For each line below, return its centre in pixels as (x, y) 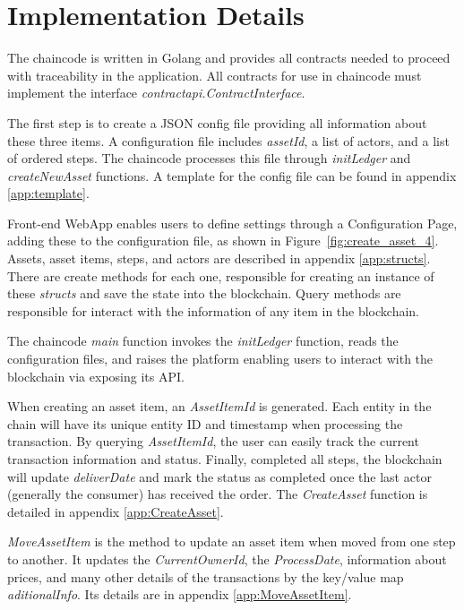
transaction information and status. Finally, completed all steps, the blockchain (225, 459)
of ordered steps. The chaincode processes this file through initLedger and (209, 158)
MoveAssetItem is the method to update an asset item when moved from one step (232, 541)
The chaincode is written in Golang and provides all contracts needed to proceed (229, 58)
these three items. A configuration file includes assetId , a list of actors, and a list (228, 140)
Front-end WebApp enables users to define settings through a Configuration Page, (232, 223)
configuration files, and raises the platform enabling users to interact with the (220, 359)
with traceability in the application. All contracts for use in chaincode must (215, 75)
